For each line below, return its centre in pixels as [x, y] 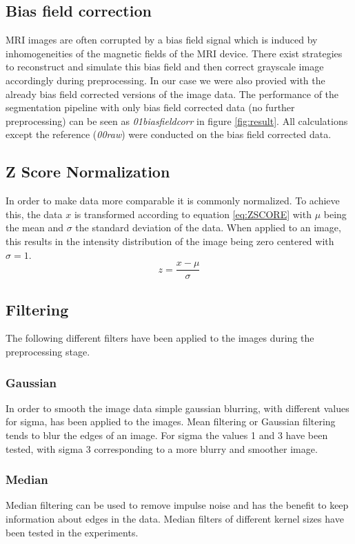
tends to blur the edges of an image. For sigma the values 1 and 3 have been [167, 435]
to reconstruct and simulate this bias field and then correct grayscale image [165, 67]
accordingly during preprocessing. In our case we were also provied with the [165, 80]
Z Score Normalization [88, 172]
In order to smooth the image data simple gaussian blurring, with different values [177, 408]
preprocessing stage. [48, 351]
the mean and [34, 227]
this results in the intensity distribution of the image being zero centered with [170, 241]
